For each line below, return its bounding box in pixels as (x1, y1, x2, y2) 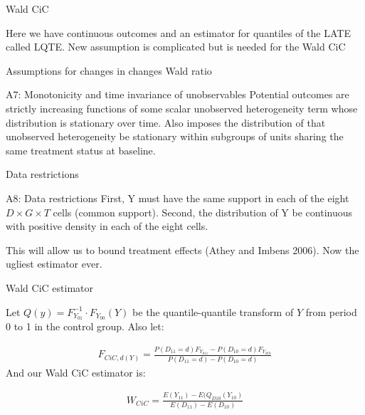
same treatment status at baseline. (6, 142, 156, 157)
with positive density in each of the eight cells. (6, 219, 208, 233)
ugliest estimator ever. (6, 256, 102, 271)
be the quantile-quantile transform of (132, 304, 294, 319)
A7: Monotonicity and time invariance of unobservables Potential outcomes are (6, 87, 349, 102)
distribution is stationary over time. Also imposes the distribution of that (6, 115, 326, 130)
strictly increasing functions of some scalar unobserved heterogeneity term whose (6, 100, 358, 115)
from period (305, 304, 357, 319)
